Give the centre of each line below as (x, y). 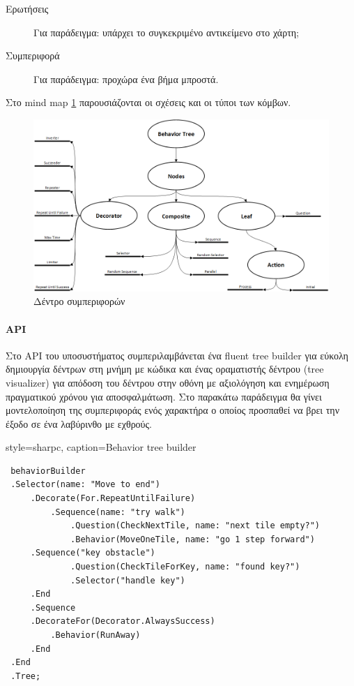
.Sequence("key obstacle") (93, 553)
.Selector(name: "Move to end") (85, 485)
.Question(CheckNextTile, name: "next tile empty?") (195, 526)
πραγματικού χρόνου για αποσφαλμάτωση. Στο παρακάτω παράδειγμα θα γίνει (164, 396)
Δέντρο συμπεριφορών (79, 301)
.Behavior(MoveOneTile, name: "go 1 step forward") (193, 539)
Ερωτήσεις (27, 8)
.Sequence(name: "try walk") (118, 512)
